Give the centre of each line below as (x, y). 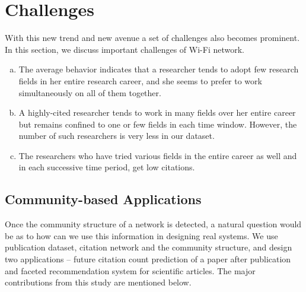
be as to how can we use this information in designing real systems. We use (141, 235)
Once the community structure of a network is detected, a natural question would (153, 224)
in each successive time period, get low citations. (107, 167)
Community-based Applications (103, 199)
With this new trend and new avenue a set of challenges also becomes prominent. (152, 38)
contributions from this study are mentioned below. (98, 282)
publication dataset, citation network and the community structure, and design (149, 247)
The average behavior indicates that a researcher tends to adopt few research (159, 69)
